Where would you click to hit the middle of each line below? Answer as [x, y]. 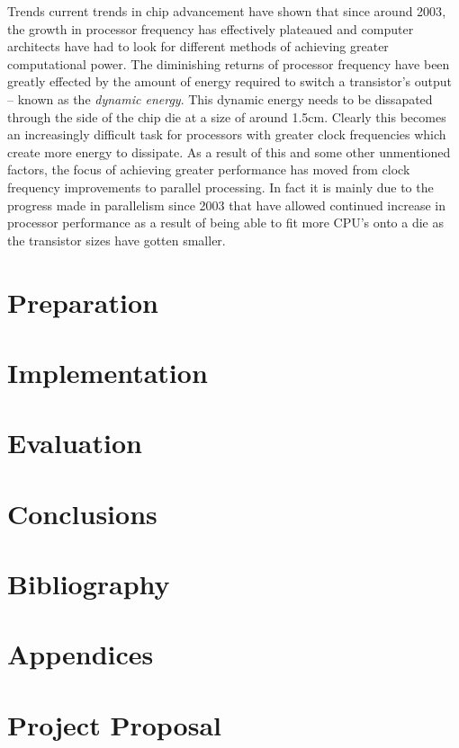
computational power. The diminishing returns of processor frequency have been [229, 63]
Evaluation [75, 443]
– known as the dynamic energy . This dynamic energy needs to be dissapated [220, 98]
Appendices [81, 654]
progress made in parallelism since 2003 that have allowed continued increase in [227, 205]
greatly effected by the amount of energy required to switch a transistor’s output [230, 81]
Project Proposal [114, 724]
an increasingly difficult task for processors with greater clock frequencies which [227, 134]
